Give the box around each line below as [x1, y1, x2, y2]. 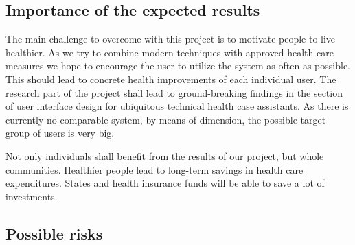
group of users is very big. [5, 126, 115, 140]
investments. [5, 189, 58, 203]
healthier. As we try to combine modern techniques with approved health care [5, 45, 334, 59]
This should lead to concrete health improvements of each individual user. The [5, 71, 336, 86]
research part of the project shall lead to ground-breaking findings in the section [5, 85, 343, 100]
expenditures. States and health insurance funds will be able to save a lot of [5, 176, 325, 190]
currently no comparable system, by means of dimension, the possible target [5, 112, 326, 126]
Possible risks [5, 222, 103, 244]
